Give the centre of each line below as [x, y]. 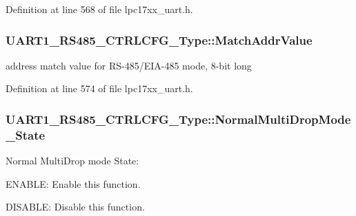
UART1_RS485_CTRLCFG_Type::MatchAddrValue [159, 40]
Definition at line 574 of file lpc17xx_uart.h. [99, 88]
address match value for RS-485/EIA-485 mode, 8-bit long [129, 65]
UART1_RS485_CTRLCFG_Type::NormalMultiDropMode [178, 119]
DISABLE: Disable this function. [75, 207]
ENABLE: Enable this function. [73, 183]
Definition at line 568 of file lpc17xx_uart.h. [99, 9]
